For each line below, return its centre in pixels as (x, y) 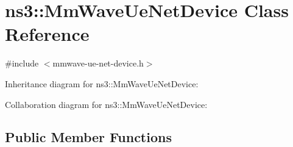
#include (22, 63)
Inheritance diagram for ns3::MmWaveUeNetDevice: (102, 83)
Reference (47, 34)
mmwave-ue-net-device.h (98, 63)
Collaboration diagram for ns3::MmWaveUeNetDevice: (106, 104)
